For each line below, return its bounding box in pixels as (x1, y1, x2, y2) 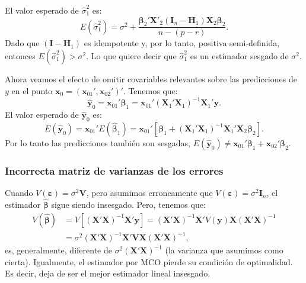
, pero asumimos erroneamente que (86, 186, 213, 199)
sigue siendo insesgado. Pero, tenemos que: (51, 198, 206, 211)
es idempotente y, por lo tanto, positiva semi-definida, (84, 37, 280, 49)
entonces (5, 50, 36, 62)
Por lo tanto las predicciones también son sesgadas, (5, 137, 190, 149)
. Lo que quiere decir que (86, 50, 177, 62)
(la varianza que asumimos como (165, 244, 283, 256)
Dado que (5, 37, 40, 49)
